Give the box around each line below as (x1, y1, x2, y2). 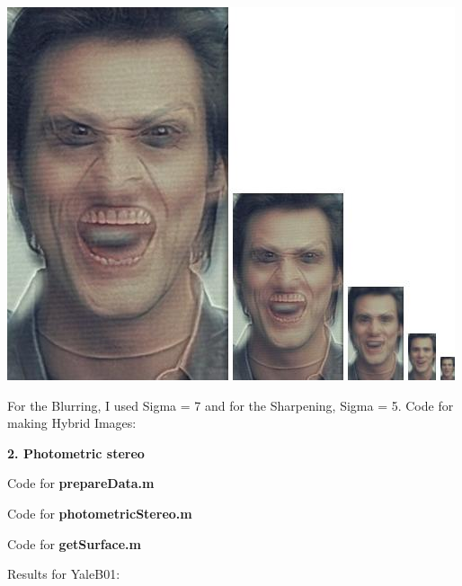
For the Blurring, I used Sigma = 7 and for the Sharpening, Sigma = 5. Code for (7, 395, 454, 414)
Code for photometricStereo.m (7, 503, 192, 522)
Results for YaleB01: (7, 564, 120, 583)
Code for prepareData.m (7, 474, 155, 493)
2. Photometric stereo (7, 443, 145, 462)
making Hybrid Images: (7, 413, 137, 432)
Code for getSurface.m (7, 534, 141, 553)
